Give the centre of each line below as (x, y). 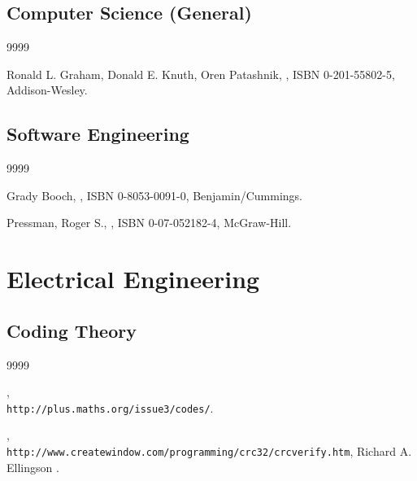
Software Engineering (98, 134)
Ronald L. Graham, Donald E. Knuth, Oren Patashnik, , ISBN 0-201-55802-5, (201, 74)
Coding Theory (72, 330)
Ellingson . (33, 467)
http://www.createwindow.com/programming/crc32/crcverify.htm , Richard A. (209, 450)
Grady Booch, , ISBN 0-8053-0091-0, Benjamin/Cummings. (155, 195)
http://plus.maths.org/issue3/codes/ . (110, 407)
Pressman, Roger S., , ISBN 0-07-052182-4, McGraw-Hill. (149, 223)
